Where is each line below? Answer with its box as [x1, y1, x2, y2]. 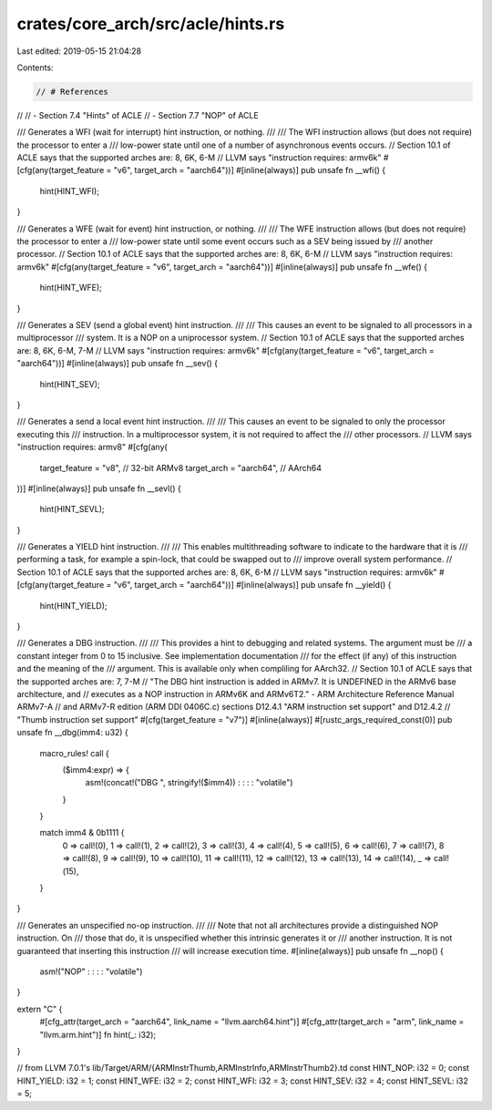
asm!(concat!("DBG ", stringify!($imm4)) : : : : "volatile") [85, 777, 293, 788]
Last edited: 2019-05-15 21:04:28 [16, 46, 142, 57]
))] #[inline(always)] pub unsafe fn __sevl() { [16, 483, 181, 494]
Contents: [16, 62, 54, 73]
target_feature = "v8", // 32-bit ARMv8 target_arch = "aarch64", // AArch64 [39, 462, 323, 473]
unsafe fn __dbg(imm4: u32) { [16, 727, 129, 738]
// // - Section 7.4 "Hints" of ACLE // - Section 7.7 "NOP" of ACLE [16, 109, 259, 120]
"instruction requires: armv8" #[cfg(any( [16, 442, 168, 453]
